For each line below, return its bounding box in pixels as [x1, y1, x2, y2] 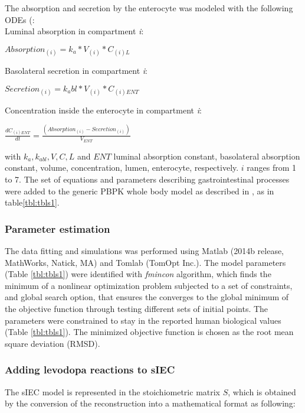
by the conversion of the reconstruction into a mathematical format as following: [5, 397, 296, 409]
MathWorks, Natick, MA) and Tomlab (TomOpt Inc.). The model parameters [5, 256, 286, 268]
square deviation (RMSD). [5, 337, 100, 349]
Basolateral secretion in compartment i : [5, 64, 147, 76]
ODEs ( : [5, 13, 35, 25]
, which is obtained [228, 385, 296, 398]
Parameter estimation [5, 221, 110, 236]
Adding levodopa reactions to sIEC [5, 362, 175, 377]
